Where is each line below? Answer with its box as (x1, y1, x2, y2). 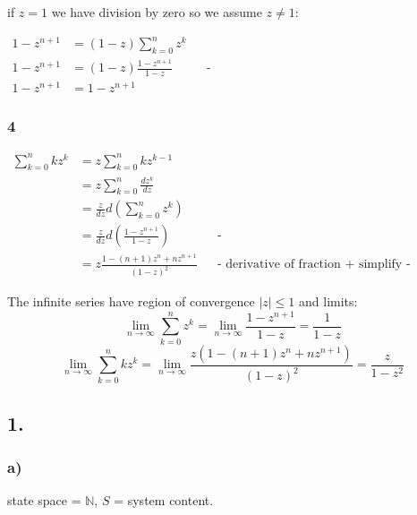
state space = (7, 491, 81, 510)
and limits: (299, 292, 358, 311)
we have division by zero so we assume (51, 3, 262, 21)
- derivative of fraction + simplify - (217, 258, 411, 271)
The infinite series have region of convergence (7, 292, 255, 311)
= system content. (114, 491, 214, 510)
